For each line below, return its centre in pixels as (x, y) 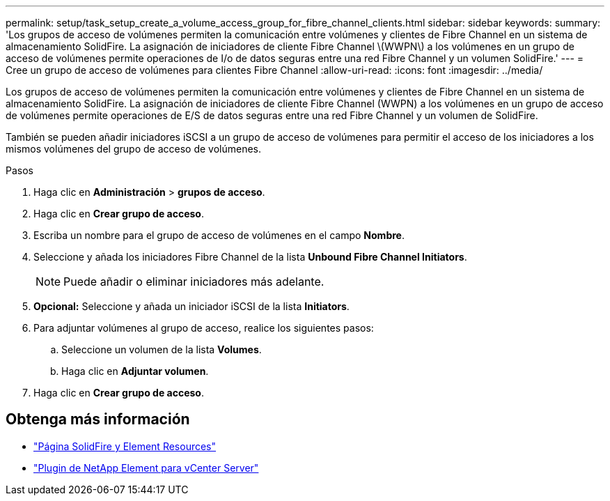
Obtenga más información (98, 419)
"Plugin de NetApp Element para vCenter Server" (146, 468)
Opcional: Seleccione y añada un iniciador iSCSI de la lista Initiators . (191, 306)
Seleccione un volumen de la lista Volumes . (162, 349)
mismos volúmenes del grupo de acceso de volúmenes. (134, 149)
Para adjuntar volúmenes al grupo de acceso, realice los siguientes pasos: (204, 328)
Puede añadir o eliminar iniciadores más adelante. (194, 282)
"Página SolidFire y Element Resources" (125, 446)
